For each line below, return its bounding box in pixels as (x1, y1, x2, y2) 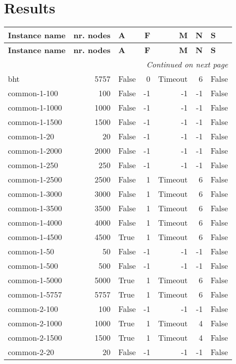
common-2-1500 (8, 332, 62, 344)
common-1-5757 (8, 289, 62, 301)
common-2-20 (8, 346, 54, 358)
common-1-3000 (8, 188, 62, 200)
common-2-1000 (8, 317, 62, 329)
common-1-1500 (8, 116, 62, 128)
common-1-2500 (8, 174, 62, 185)
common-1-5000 (8, 274, 62, 286)
